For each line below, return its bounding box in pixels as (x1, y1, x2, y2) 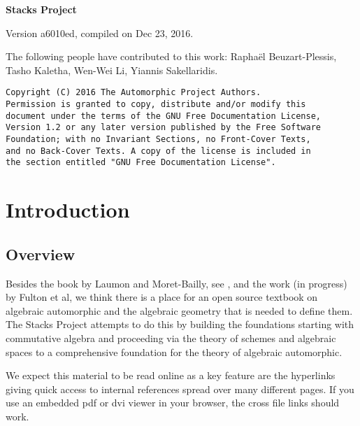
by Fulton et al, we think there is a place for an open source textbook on (6, 290, 318, 304)
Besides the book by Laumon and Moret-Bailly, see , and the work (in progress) (6, 276, 347, 290)
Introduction (6, 195, 130, 224)
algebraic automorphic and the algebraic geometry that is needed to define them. (6, 303, 353, 318)
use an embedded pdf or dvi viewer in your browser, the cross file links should (6, 395, 340, 410)
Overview (6, 243, 75, 264)
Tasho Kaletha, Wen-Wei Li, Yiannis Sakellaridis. (6, 62, 218, 77)
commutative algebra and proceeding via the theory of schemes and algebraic (6, 330, 336, 345)
